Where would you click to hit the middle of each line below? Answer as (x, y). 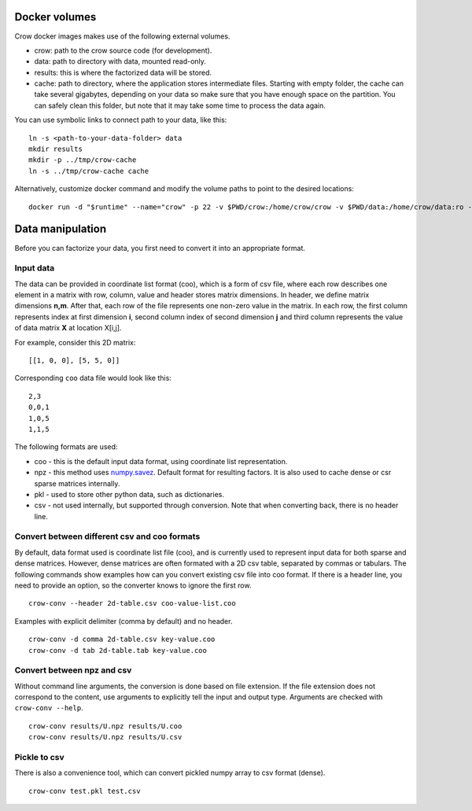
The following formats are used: (66, 447)
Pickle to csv (39, 758)
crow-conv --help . (49, 708)
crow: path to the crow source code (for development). (123, 50)
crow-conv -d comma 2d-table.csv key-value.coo (122, 640)
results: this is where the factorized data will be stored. (123, 72)
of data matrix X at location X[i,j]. (68, 328)
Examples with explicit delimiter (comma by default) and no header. (124, 621)
